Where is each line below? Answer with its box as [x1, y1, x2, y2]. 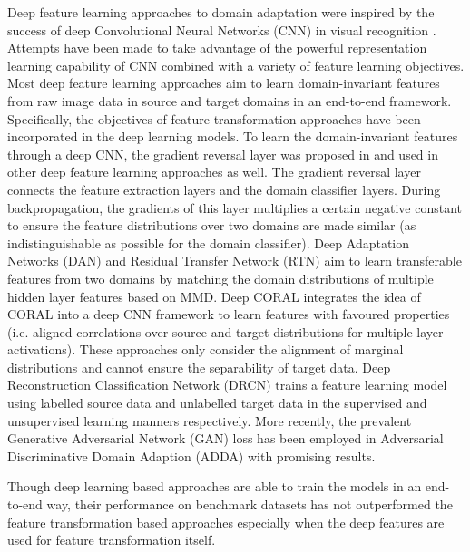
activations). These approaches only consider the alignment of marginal [7, 340, 404, 359]
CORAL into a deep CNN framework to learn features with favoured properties [7, 305, 450, 324]
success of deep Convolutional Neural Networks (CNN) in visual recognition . [7, 20, 436, 39]
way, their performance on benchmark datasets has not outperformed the [46, 495, 453, 514]
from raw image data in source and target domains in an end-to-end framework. [7, 91, 452, 110]
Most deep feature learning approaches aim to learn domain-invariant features [7, 73, 440, 92]
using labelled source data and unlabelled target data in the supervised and [7, 393, 427, 412]
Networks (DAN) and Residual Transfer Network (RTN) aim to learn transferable [7, 251, 462, 270]
